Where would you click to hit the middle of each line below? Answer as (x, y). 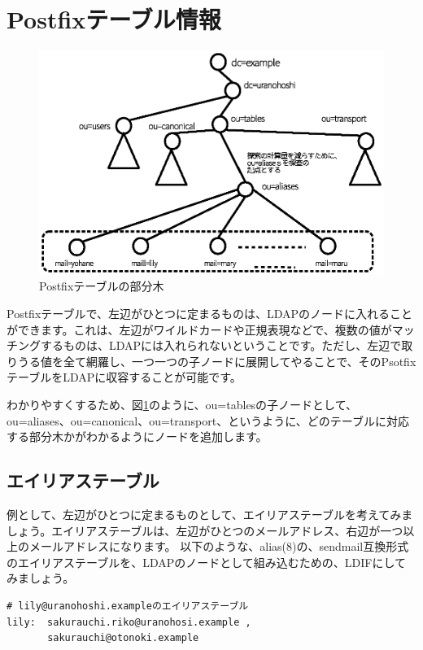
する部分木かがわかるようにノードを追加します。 (137, 436)
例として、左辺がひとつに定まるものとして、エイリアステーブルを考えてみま (210, 515)
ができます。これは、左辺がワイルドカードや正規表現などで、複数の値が (199, 329)
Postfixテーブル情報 (114, 19)
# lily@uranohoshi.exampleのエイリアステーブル (128, 606)
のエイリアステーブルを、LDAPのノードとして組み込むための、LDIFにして (207, 562)
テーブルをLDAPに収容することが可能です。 (124, 377)
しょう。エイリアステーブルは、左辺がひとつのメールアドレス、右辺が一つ (205, 530)
